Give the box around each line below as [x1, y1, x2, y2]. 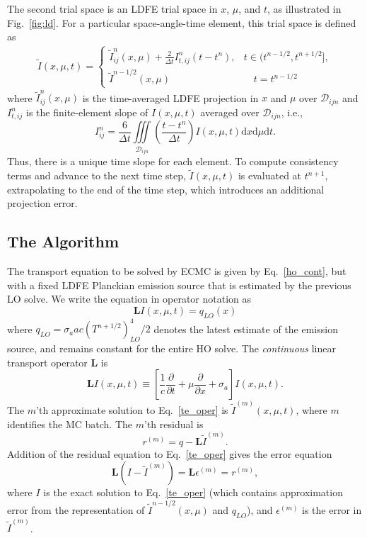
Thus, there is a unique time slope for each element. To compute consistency [7, 154, 339, 169]
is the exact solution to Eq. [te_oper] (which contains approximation [43, 485, 343, 500]
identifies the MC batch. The [7, 416, 133, 431]
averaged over [200, 104, 260, 119]
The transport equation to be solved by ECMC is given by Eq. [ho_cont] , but [7, 264, 346, 279]
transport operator [7, 354, 88, 369]
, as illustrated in [267, 1, 342, 16]
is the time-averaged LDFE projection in [82, 90, 259, 105]
